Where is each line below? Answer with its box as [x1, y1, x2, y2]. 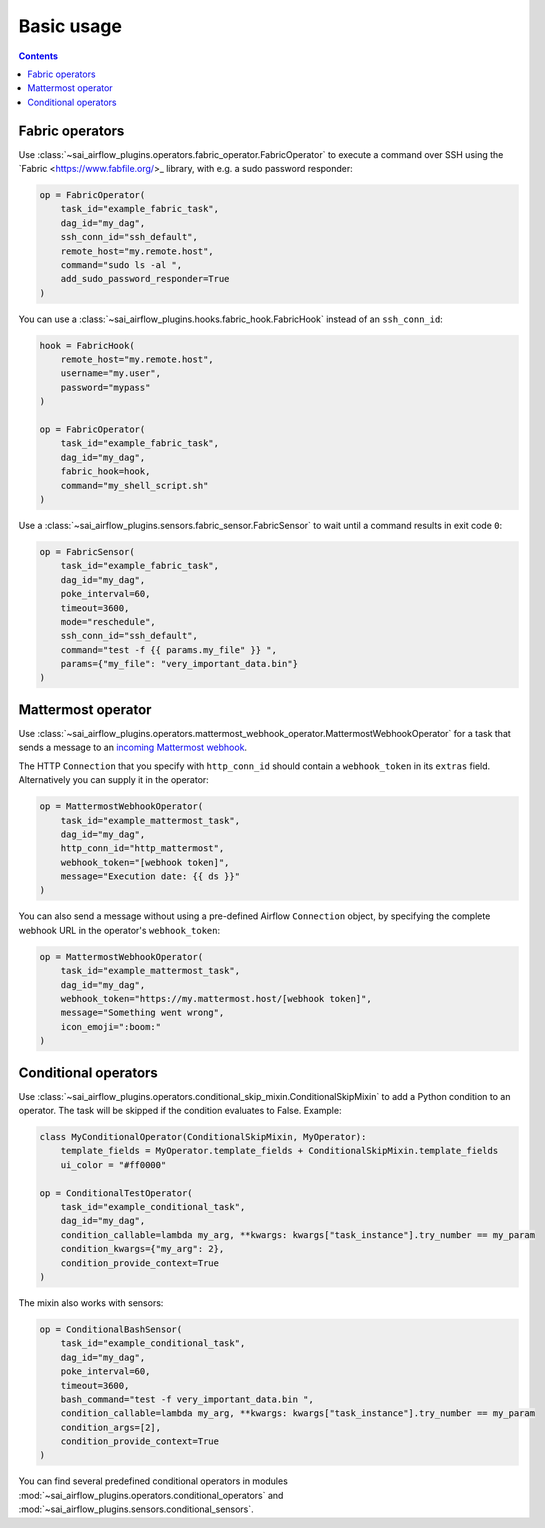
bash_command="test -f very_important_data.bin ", [60, 1393, 314, 1405]
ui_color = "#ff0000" [60, 1159, 167, 1170]
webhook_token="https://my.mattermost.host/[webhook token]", [60, 993, 372, 1005]
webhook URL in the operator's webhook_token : [18, 924, 220, 936]
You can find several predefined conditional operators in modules [18, 1475, 289, 1487]
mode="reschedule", [60, 616, 157, 627]
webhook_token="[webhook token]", [60, 856, 230, 868]
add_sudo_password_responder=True [60, 273, 230, 285]
